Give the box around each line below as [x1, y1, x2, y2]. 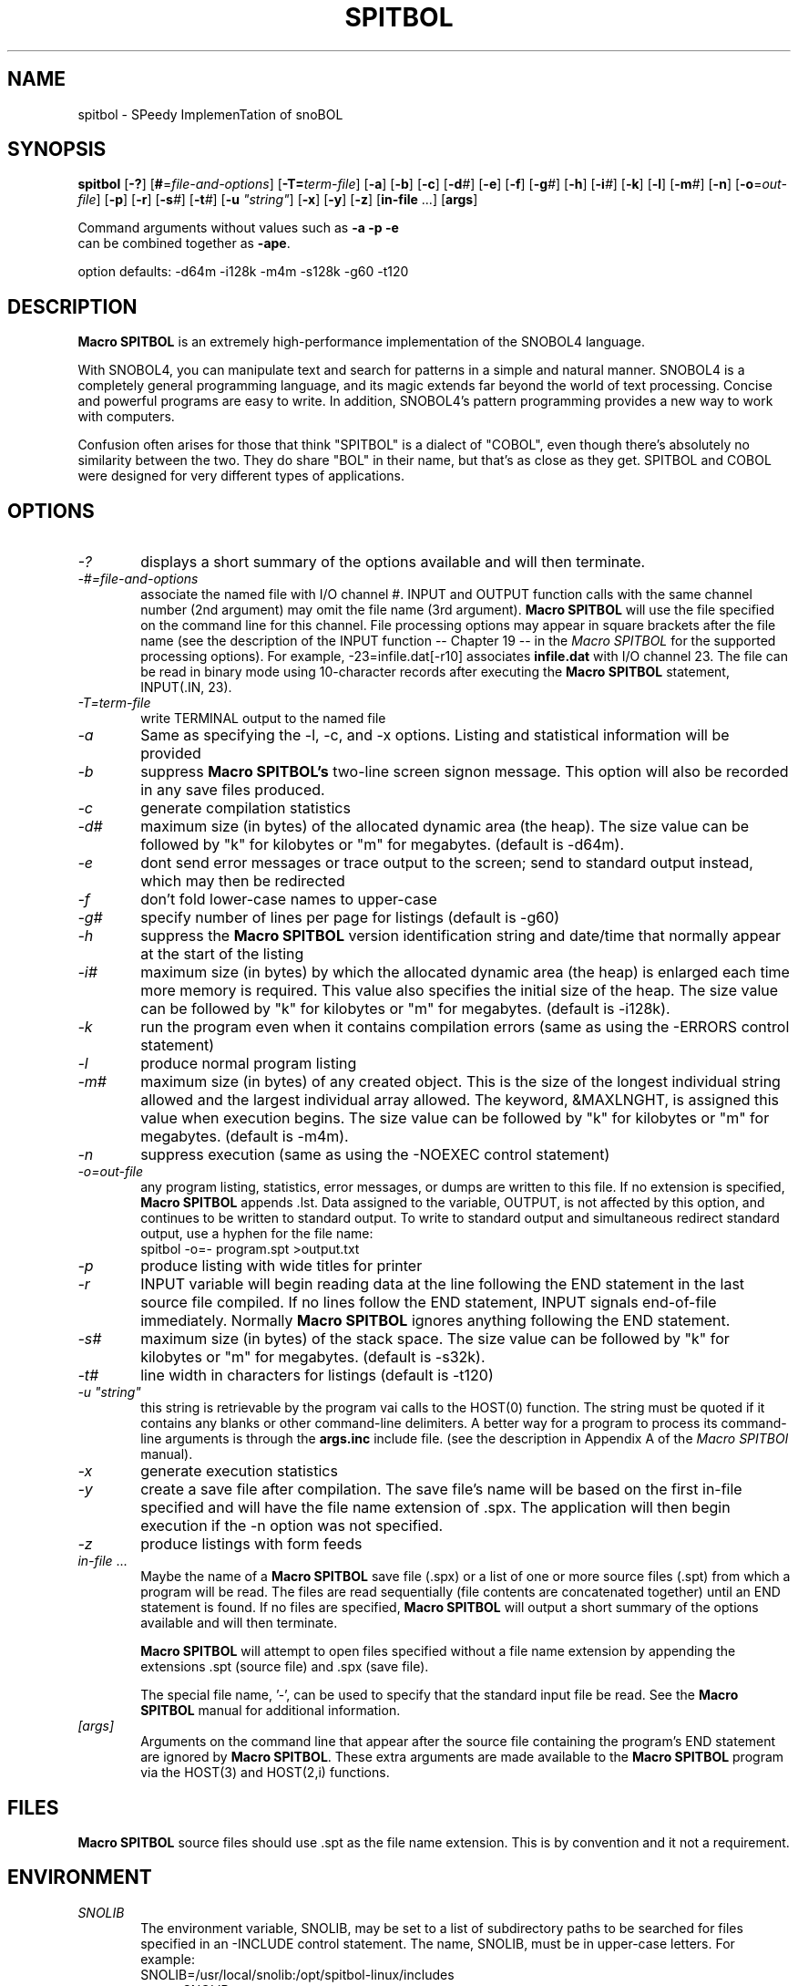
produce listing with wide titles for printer [140, 1257, 423, 1276]
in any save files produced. [140, 781, 325, 800]
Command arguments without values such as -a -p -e [77, 220, 399, 236]
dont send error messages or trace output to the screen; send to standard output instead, [140, 853, 753, 873]
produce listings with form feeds [140, 1535, 363, 1554]
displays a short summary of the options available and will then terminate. [140, 553, 646, 572]
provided [140, 744, 201, 763]
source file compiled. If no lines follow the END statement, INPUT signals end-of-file [140, 1293, 717, 1312]
